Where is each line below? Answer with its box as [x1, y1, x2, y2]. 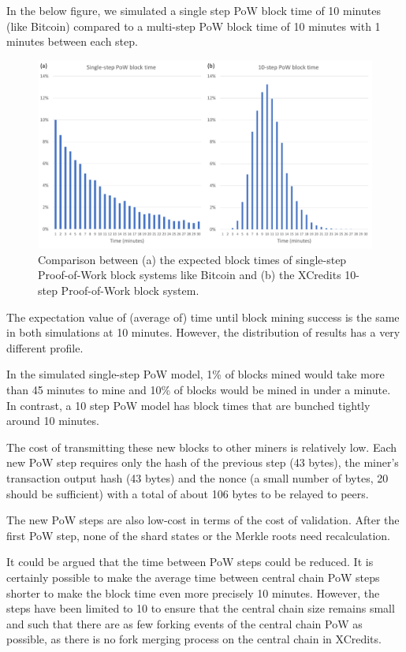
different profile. [6, 339, 84, 356]
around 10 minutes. [6, 412, 99, 429]
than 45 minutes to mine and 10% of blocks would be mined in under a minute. [6, 382, 391, 398]
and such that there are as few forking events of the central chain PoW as [6, 615, 363, 632]
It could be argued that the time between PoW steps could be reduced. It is [6, 553, 374, 570]
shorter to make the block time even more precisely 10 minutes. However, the [6, 584, 380, 601]
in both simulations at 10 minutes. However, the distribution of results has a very [6, 324, 400, 341]
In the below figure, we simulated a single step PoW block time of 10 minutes [6, 2, 381, 18]
